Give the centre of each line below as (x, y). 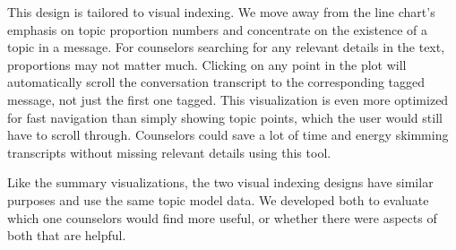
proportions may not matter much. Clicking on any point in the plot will (207, 64)
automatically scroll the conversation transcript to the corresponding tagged (216, 82)
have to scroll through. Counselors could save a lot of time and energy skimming (228, 135)
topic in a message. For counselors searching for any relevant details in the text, (226, 47)
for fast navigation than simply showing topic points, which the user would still (225, 117)
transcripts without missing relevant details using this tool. (169, 152)
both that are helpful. (67, 235)
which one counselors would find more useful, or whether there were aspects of (222, 217)
